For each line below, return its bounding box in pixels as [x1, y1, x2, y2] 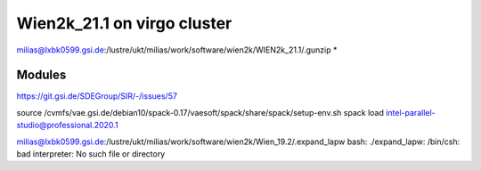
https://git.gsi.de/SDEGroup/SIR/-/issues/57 [16, 91, 178, 101]
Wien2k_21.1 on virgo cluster [16, 13, 232, 33]
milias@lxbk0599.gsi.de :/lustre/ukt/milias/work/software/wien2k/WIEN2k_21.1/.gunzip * [16, 45, 338, 55]
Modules [16, 68, 67, 83]
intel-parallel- [386, 107, 436, 117]
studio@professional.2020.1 [16, 120, 119, 131]
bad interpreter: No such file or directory [16, 149, 166, 159]
